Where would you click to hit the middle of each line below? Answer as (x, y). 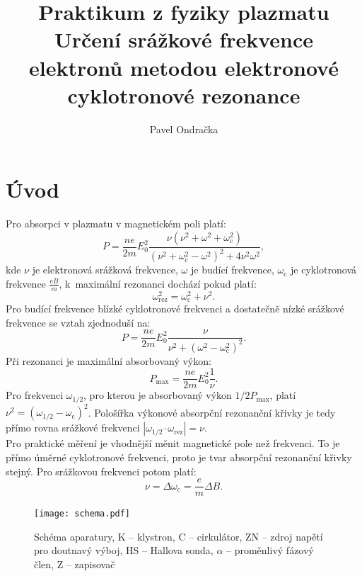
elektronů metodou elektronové (184, 67)
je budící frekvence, (232, 270)
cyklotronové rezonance (184, 95)
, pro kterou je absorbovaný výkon (158, 395)
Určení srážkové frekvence (184, 39)
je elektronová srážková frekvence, (105, 270)
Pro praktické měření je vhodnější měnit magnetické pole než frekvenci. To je (173, 443)
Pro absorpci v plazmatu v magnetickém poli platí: (116, 224)
